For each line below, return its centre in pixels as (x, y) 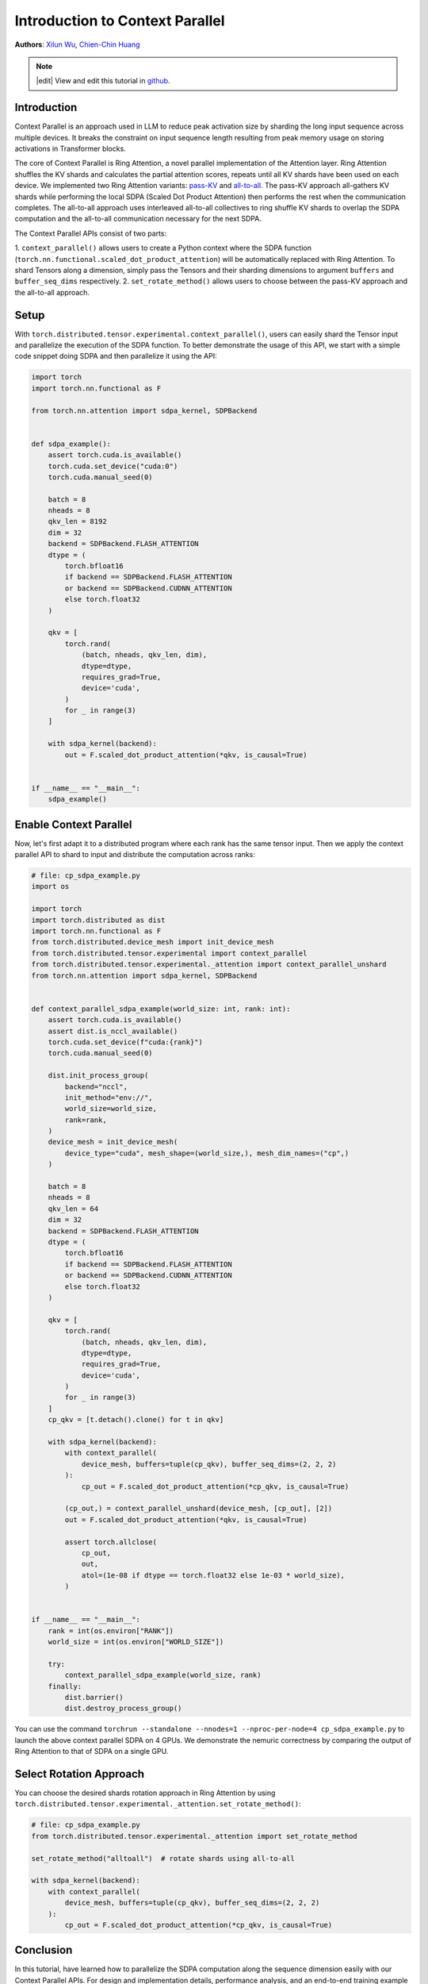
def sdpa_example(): (71, 444)
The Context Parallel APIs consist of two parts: (91, 233)
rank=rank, (86, 1120)
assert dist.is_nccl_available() (113, 1031)
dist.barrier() (94, 1697)
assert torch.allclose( (111, 1542)
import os (50, 886)
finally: (65, 1686)
